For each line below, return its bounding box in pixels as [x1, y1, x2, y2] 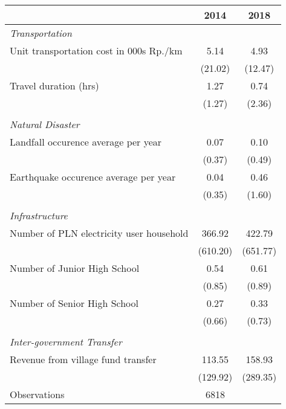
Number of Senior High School [10, 296, 139, 310]
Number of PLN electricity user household [10, 226, 189, 240]
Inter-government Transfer [10, 335, 122, 349]
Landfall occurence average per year [10, 135, 162, 149]
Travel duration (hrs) [10, 79, 99, 92]
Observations [10, 387, 65, 401]
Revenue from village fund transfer [10, 352, 157, 366]
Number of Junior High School [10, 261, 140, 275]
